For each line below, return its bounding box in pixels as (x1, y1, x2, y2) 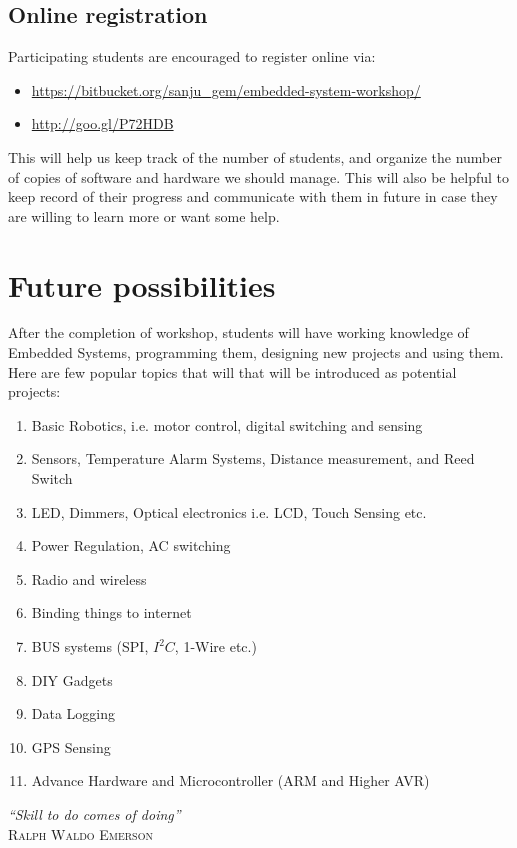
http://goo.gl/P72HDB (31, 113, 174, 134)
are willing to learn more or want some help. (8, 205, 280, 226)
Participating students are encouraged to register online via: (8, 46, 376, 67)
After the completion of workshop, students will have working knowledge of (8, 322, 469, 343)
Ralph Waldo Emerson (8, 823, 153, 844)
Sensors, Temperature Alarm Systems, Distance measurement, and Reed (31, 448, 475, 469)
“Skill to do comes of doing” (8, 803, 181, 824)
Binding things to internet (31, 602, 192, 623)
